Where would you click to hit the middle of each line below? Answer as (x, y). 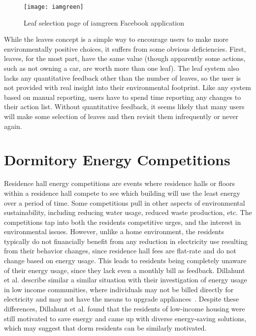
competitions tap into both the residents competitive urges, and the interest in (123, 222)
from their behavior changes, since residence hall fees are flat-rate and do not (120, 251)
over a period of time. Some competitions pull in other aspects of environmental (125, 202)
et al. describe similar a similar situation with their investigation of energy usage (126, 280)
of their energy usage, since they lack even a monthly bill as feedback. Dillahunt (125, 270)
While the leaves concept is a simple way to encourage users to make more (116, 39)
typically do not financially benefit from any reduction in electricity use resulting (126, 241)
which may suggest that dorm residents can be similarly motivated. (105, 328)
